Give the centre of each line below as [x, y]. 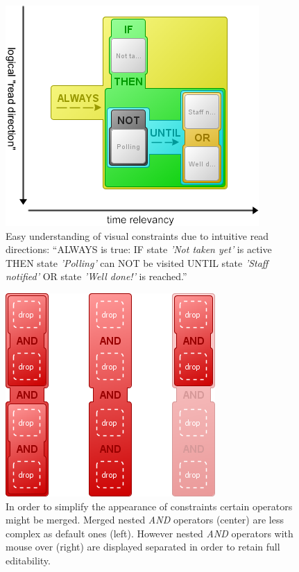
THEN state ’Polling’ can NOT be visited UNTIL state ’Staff [137, 262]
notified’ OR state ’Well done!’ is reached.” [96, 276]
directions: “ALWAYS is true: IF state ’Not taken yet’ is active [139, 249]
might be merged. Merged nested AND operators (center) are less [145, 520]
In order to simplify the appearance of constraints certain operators [149, 506]
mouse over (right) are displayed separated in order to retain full [143, 547]
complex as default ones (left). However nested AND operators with [149, 533]
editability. [28, 560]
